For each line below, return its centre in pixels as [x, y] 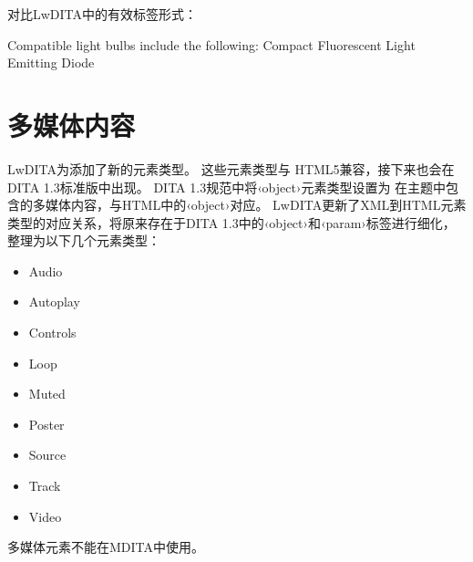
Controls [52, 333]
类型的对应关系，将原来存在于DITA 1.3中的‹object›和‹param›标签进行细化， [231, 222]
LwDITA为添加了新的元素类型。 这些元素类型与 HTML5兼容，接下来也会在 [231, 168]
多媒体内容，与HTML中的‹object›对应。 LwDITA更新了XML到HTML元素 [249, 205]
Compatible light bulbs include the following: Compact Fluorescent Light [211, 44]
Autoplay [54, 302]
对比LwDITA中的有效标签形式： [103, 14]
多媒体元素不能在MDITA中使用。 [106, 547]
